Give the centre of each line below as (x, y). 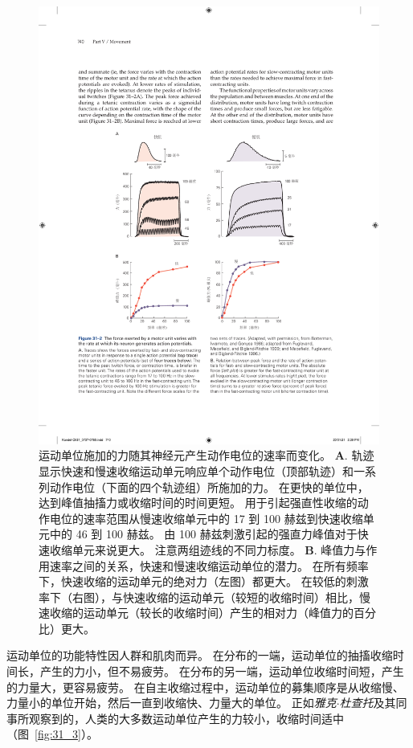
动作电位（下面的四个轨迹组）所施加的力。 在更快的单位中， (209, 486)
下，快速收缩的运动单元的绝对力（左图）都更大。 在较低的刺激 (204, 581)
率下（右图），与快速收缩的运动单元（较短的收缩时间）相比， (199, 597)
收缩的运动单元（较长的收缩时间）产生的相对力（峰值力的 (201, 613)
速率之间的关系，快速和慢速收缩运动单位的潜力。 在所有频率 (209, 565)
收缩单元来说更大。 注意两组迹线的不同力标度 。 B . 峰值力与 (208, 549)
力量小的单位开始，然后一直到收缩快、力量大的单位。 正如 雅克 (172, 703)
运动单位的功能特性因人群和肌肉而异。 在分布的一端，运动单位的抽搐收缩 (200, 655)
